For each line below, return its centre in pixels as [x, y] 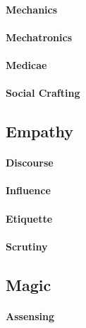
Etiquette [29, 218]
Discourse [30, 163]
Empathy [40, 131]
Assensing [30, 316]
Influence [28, 190]
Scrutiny [27, 246]
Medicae [26, 64]
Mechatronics [39, 37]
